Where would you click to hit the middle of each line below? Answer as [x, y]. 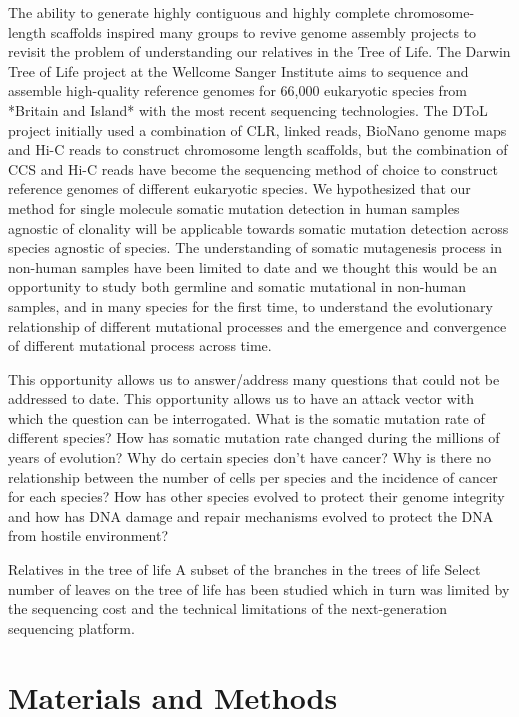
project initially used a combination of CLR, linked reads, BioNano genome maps [257, 129]
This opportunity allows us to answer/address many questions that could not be [254, 378]
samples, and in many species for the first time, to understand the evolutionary [250, 305]
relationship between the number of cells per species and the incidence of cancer [253, 476]
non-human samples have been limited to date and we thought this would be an [253, 266]
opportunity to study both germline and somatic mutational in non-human [237, 286]
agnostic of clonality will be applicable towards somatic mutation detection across [258, 227]
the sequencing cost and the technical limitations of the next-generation [227, 608]
